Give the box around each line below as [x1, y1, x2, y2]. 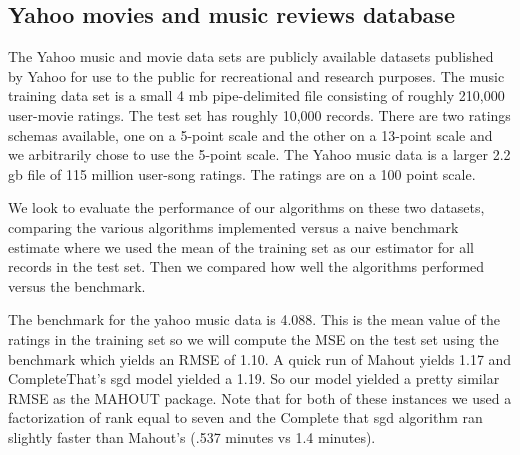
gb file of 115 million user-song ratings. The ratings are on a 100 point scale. [8, 163, 476, 184]
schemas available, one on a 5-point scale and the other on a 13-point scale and [8, 124, 493, 145]
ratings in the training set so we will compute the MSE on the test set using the [8, 328, 499, 349]
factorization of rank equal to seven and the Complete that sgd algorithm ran [8, 407, 483, 428]
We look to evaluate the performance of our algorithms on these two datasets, [8, 197, 485, 218]
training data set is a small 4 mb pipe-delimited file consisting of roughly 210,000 [8, 85, 505, 106]
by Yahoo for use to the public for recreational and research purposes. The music [8, 65, 505, 86]
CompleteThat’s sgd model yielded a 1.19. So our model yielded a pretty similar [8, 368, 500, 389]
